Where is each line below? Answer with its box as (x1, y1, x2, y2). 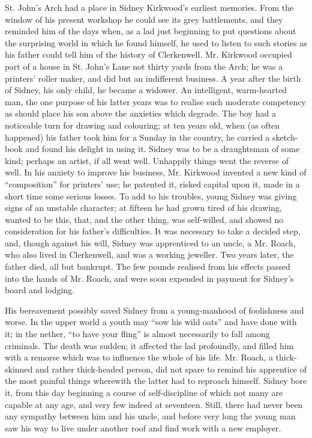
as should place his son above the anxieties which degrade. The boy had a (5, 107, 276, 120)
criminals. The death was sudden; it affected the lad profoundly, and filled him (5, 339, 294, 351)
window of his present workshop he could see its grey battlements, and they (5, 13, 283, 25)
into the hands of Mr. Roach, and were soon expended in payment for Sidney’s (5, 272, 294, 284)
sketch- (272, 130, 298, 143)
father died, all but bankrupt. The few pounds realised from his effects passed (5, 260, 290, 273)
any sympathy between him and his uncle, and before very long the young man (5, 410, 296, 422)
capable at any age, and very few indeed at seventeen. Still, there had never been (5, 398, 303, 410)
